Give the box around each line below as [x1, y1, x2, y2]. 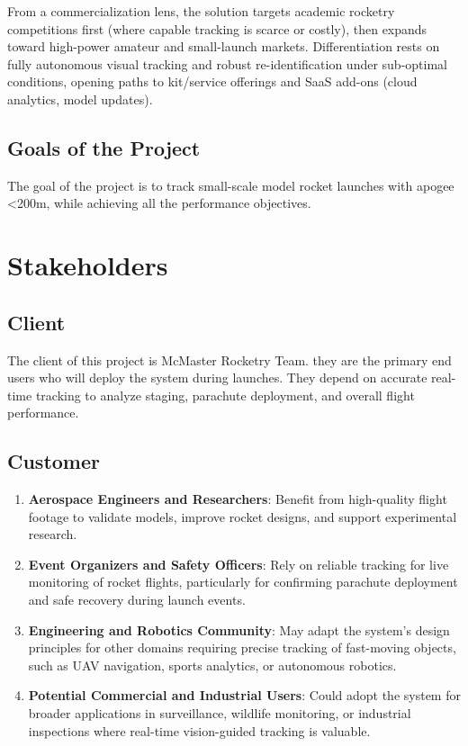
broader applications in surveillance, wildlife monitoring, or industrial [28, 704, 411, 723]
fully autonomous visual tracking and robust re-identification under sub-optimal [7, 54, 447, 73]
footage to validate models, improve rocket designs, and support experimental [28, 507, 457, 526]
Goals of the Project [7, 133, 201, 161]
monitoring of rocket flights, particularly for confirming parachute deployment [28, 572, 458, 591]
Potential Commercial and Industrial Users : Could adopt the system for [28, 686, 461, 705]
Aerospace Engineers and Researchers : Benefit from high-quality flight [28, 490, 447, 508]
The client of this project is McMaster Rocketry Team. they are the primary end [7, 350, 452, 369]
